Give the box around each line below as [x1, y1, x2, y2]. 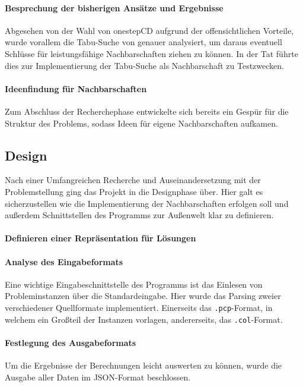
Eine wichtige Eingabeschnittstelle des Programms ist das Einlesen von [5, 278, 263, 290]
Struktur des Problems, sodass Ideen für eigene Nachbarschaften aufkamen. [5, 117, 278, 129]
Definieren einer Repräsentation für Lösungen [5, 232, 196, 244]
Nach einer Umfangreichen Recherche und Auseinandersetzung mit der [5, 174, 261, 186]
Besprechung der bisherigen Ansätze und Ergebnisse [5, 1, 224, 14]
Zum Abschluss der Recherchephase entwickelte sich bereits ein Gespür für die [5, 105, 289, 117]
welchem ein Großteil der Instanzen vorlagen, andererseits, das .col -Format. [5, 313, 283, 325]
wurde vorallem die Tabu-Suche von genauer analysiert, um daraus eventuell [5, 36, 282, 48]
